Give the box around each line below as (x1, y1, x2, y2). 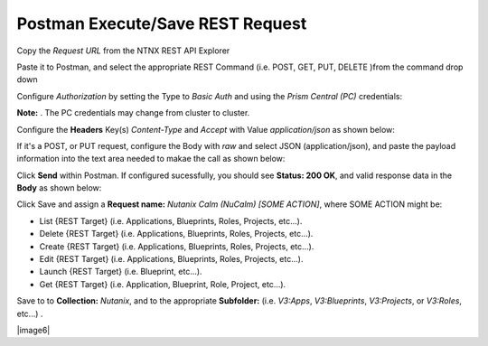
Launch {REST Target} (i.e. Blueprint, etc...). (39, 267, 202, 277)
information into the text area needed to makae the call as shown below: (16, 154, 286, 164)
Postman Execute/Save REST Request (16, 14, 307, 33)
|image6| (16, 324, 51, 335)
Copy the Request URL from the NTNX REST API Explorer (16, 45, 230, 56)
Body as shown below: (16, 182, 102, 193)
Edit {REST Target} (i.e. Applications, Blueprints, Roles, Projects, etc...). (39, 254, 304, 265)
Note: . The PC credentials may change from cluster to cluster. (16, 108, 250, 118)
